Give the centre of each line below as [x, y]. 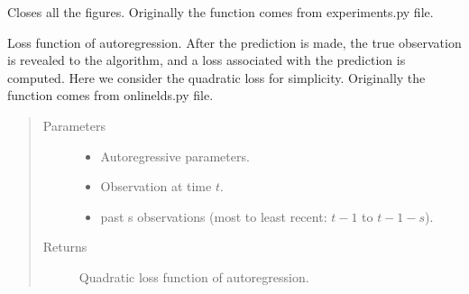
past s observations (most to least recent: [214, 216]
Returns [65, 247]
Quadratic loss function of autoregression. [194, 276]
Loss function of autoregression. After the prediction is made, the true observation [234, 42]
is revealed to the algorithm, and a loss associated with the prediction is [207, 60]
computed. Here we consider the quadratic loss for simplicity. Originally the [216, 77]
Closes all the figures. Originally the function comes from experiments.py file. [221, 12]
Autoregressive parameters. [175, 156]
